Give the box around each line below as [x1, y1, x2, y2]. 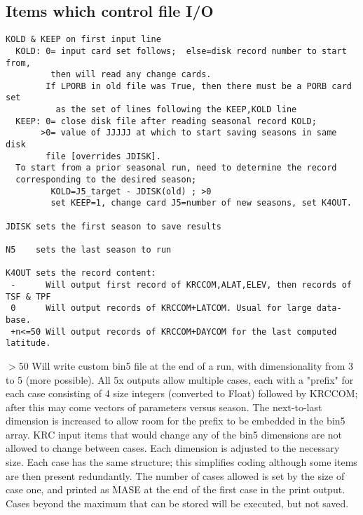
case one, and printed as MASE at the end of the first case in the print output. [6, 482, 345, 497]
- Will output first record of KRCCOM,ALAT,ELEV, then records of [11, 279, 352, 290]
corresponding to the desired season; [15, 175, 197, 185]
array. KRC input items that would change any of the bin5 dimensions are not [6, 427, 343, 441]
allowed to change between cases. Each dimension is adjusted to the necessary [6, 441, 340, 455]
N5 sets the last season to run [6, 245, 172, 255]
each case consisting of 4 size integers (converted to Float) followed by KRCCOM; [6, 386, 358, 401]
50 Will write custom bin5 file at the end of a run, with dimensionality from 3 [18, 358, 354, 373]
